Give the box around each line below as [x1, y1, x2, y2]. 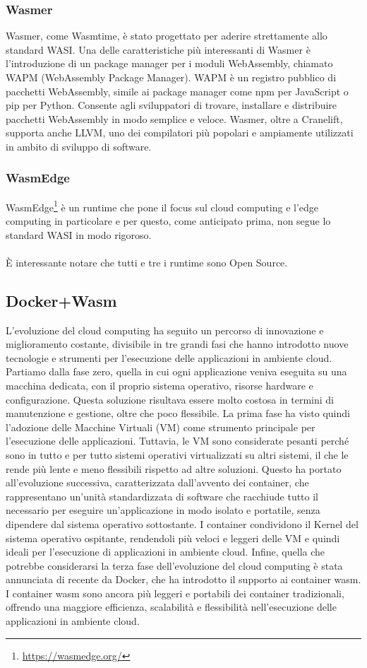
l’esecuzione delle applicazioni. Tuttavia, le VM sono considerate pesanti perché [6, 433, 349, 448]
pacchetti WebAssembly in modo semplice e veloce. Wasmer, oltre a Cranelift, [6, 111, 343, 126]
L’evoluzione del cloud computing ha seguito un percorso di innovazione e [6, 322, 324, 337]
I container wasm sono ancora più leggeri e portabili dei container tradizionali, [6, 585, 344, 600]
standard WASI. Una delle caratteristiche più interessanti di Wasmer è [6, 42, 311, 57]
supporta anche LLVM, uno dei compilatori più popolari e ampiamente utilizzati [6, 125, 354, 140]
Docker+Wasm [6, 289, 117, 311]
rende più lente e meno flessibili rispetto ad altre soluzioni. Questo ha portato [6, 461, 342, 476]
